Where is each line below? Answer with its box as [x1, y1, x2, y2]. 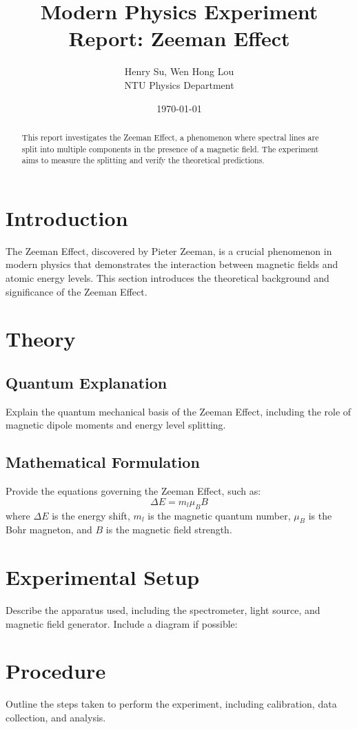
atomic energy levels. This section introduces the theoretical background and [6, 270, 329, 285]
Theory [6, 325, 76, 353]
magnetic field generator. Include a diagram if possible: [6, 616, 238, 630]
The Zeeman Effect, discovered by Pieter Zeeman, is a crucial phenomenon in [6, 243, 332, 258]
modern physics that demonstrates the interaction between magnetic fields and [6, 257, 338, 271]
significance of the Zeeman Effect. [6, 284, 147, 298]
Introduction [6, 203, 128, 232]
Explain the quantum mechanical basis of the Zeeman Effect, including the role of [6, 404, 351, 418]
